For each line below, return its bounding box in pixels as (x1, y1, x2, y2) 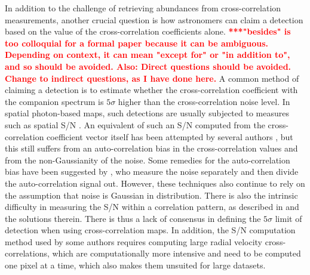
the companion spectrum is (5, 95, 104, 107)
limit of (275, 212, 302, 224)
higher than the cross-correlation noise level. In (118, 95, 290, 107)
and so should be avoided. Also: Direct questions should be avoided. (5, 60, 291, 72)
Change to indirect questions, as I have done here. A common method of (5, 72, 299, 84)
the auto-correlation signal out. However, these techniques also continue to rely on (5, 177, 305, 189)
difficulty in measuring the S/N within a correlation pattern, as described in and (5, 200, 299, 213)
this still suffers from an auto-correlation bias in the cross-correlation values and (5, 142, 298, 155)
